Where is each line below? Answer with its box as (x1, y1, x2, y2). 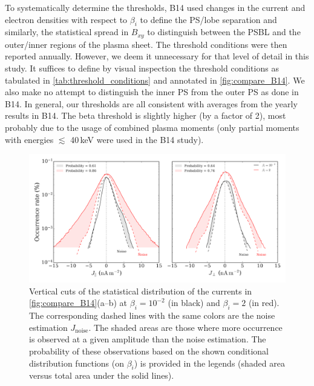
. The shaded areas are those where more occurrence (88, 321, 283, 333)
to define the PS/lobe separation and (140, 13, 277, 25)
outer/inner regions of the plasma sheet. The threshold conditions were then (5, 38, 287, 50)
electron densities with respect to (5, 13, 128, 25)
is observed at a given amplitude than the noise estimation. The (29, 333, 266, 345)
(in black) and (168, 296, 220, 309)
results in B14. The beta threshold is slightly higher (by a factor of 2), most (5, 109, 286, 122)
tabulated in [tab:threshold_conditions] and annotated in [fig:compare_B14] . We (5, 73, 305, 86)
